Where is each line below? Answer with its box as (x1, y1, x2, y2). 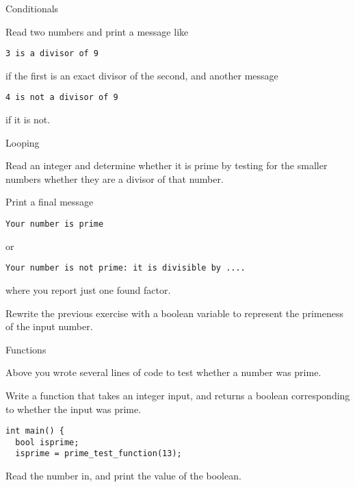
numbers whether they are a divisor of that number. (5, 171, 224, 186)
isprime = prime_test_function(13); (15, 449, 182, 459)
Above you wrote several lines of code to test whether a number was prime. (5, 365, 321, 379)
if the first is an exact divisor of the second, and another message (5, 68, 278, 82)
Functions (5, 342, 47, 356)
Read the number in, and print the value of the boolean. (5, 469, 241, 483)
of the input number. (5, 319, 93, 334)
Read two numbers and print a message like (5, 24, 189, 38)
